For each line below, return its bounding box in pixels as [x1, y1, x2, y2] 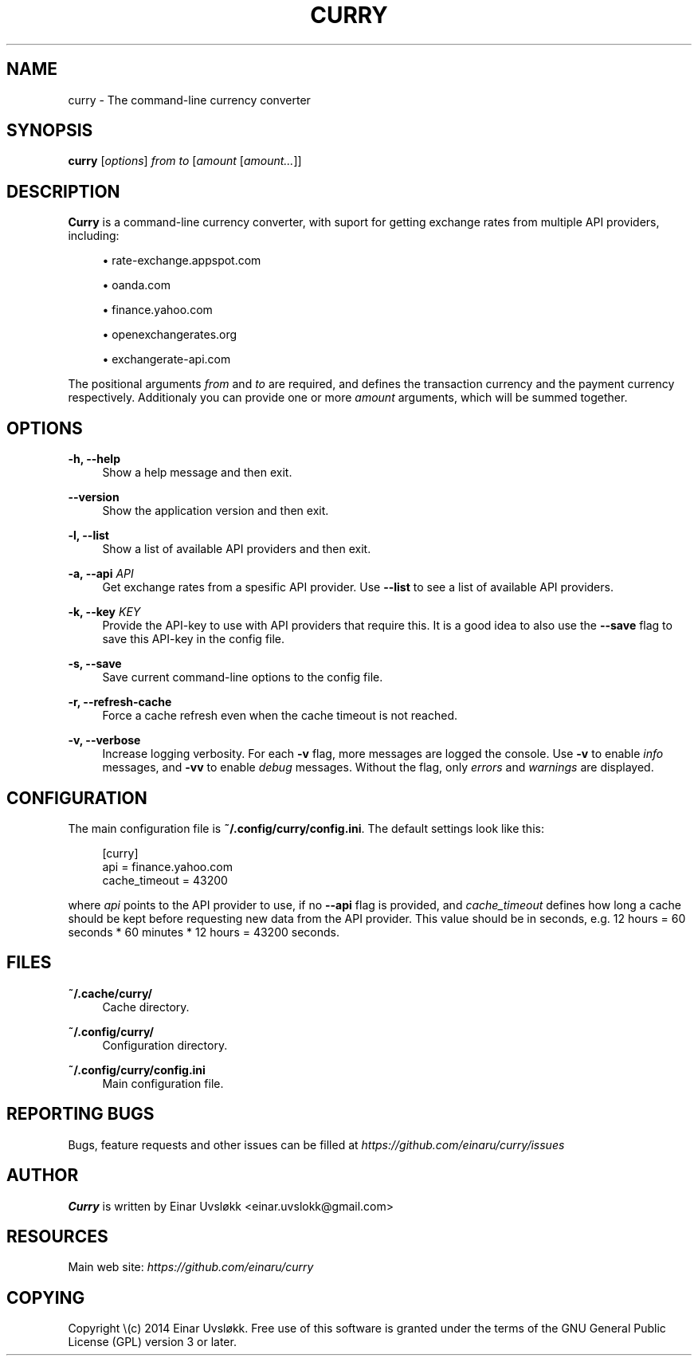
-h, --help [68, 452, 120, 466]
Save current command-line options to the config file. [102, 670, 383, 685]
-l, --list [68, 528, 109, 543]
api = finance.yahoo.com [102, 859, 233, 873]
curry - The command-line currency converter [68, 92, 311, 107]
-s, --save [68, 657, 122, 671]
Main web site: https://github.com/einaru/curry [68, 1260, 314, 1274]
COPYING [6, 1287, 85, 1308]
